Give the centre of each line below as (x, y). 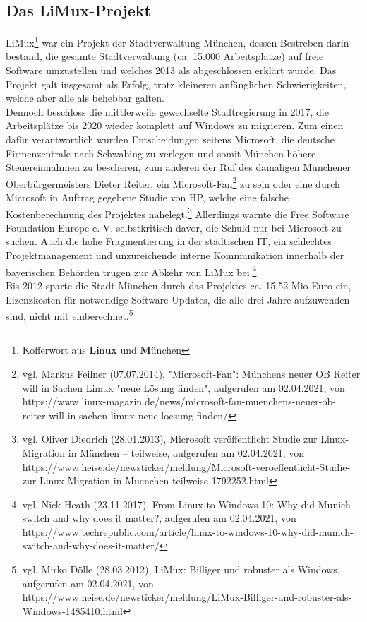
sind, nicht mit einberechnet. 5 (70, 315)
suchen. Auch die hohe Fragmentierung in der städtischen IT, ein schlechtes (169, 241)
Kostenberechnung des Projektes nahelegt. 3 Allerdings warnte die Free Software (178, 213)
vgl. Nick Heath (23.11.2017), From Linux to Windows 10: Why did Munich (186, 504)
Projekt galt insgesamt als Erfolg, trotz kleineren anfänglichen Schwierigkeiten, (176, 84)
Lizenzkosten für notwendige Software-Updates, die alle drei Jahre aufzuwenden (178, 299)
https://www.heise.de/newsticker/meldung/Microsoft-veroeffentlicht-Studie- (186, 466)
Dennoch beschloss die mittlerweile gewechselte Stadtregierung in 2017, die (167, 111)
